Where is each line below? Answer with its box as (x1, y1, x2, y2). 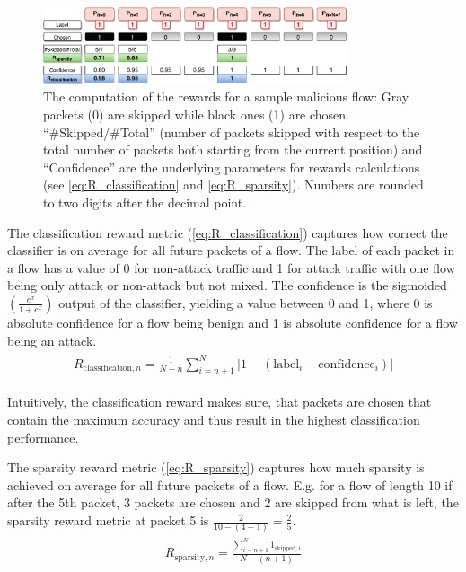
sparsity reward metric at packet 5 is (7, 511, 209, 530)
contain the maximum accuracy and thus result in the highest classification (7, 410, 420, 429)
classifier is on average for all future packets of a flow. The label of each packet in (7, 241, 455, 260)
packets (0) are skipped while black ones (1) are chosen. (43, 104, 350, 123)
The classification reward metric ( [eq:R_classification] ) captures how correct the (7, 223, 448, 242)
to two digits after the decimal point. (43, 192, 247, 211)
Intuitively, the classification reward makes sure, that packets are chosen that (7, 392, 432, 411)
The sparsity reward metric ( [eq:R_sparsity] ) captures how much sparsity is (7, 458, 425, 477)
